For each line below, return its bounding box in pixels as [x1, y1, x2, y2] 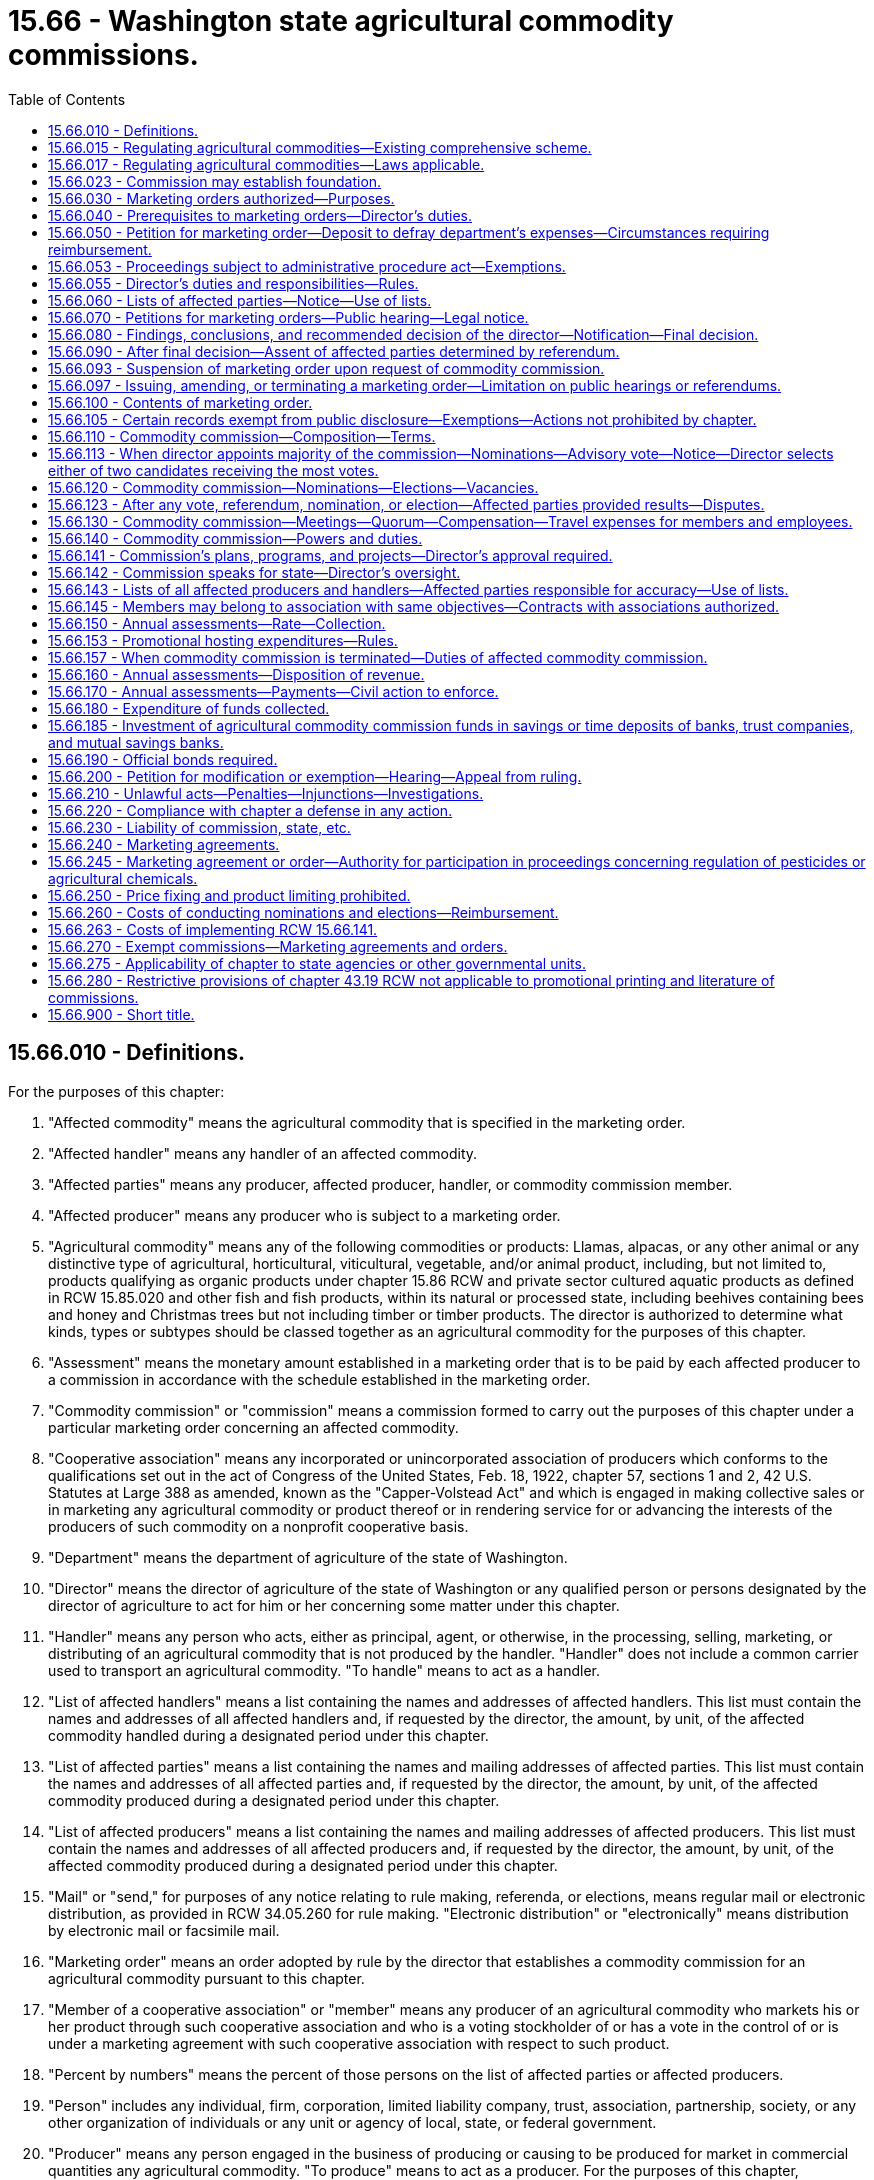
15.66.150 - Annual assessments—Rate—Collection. [48, 614, 386, 632]
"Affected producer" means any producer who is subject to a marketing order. [48, 1206, 561, 1224]
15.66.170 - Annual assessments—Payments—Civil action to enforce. [48, 682, 499, 700]
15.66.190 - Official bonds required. [48, 750, 278, 768]
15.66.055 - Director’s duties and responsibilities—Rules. [48, 274, 419, 292]
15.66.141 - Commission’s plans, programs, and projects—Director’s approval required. [48, 546, 613, 564]
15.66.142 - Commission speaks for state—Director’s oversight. [48, 563, 461, 581]
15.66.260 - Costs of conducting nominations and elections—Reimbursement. [48, 903, 559, 921]
